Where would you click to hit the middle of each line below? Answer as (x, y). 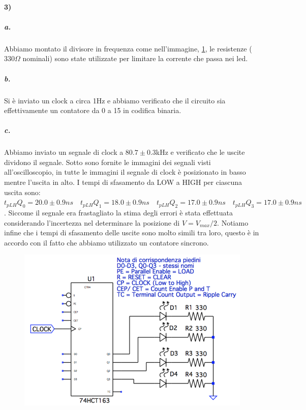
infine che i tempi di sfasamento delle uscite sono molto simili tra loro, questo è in (132, 233)
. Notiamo (233, 222)
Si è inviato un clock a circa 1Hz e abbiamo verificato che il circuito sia (115, 100)
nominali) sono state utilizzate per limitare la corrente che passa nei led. (135, 58)
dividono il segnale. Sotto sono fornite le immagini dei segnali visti (108, 162)
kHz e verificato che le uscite (200, 152)
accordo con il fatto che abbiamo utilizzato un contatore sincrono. (106, 242)
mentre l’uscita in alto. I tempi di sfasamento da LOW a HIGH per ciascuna (123, 182)
